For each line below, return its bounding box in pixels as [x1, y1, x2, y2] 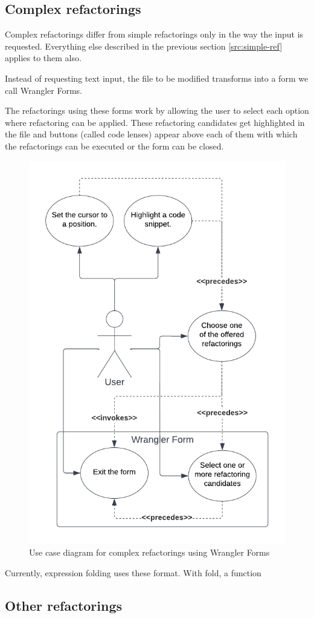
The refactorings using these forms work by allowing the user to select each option [5, 104, 309, 117]
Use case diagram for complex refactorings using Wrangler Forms [29, 545, 270, 558]
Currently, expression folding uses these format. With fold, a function [5, 566, 261, 579]
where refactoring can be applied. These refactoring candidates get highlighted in [5, 116, 305, 128]
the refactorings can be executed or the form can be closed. [5, 139, 224, 152]
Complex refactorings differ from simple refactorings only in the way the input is [5, 28, 304, 41]
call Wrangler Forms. [5, 84, 82, 96]
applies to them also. [5, 51, 82, 64]
